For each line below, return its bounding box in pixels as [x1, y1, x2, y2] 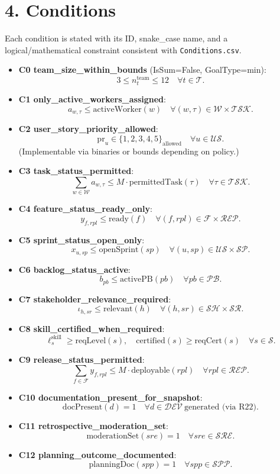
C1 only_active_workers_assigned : [18, 93, 166, 105]
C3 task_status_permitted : [18, 165, 134, 177]
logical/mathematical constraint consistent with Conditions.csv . [5, 43, 242, 56]
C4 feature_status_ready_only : [18, 202, 152, 215]
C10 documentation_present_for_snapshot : [18, 391, 203, 403]
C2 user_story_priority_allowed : [18, 122, 158, 135]
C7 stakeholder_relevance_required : [18, 292, 171, 305]
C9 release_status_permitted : [18, 353, 145, 365]
